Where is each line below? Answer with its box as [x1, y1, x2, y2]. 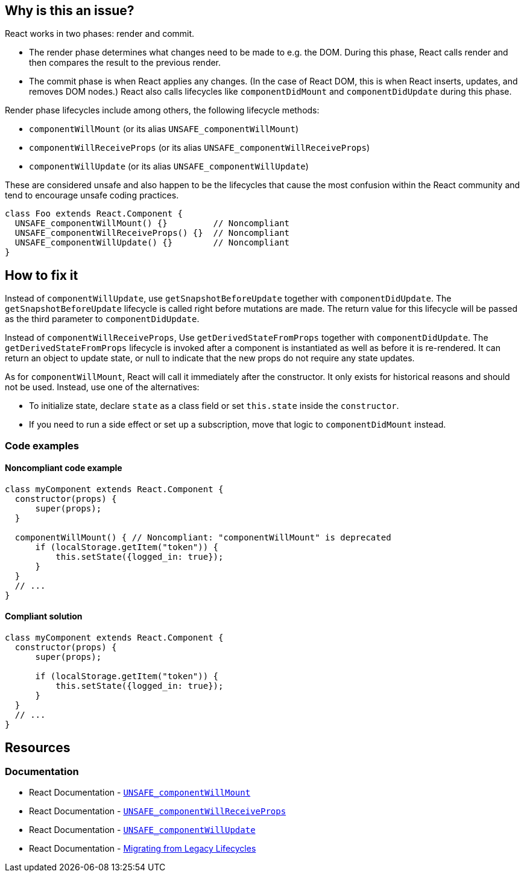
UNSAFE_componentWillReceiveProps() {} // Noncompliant [14, 228, 290, 238]
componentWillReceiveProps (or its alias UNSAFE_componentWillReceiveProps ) [29, 142, 370, 153]
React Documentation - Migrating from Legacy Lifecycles [29, 843, 256, 854]
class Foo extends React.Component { [5, 209, 183, 219]
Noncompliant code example [5, 463, 122, 473]
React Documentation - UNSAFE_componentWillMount [29, 787, 251, 798]
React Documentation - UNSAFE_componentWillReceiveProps [29, 806, 286, 817]
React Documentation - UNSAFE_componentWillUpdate [29, 825, 256, 835]
